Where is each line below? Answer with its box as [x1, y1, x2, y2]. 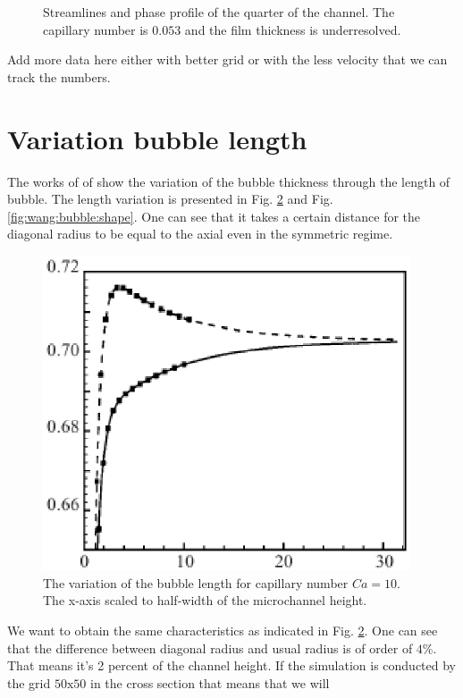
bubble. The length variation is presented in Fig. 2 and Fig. [7, 189, 333, 208]
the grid [7, 673, 51, 692]
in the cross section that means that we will [90, 673, 330, 692]
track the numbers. [7, 67, 111, 86]
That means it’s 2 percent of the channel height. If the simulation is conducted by [7, 656, 456, 675]
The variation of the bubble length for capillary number [43, 573, 349, 592]
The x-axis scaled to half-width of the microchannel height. [43, 591, 367, 610]
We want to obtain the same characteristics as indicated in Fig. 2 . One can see [7, 621, 438, 639]
